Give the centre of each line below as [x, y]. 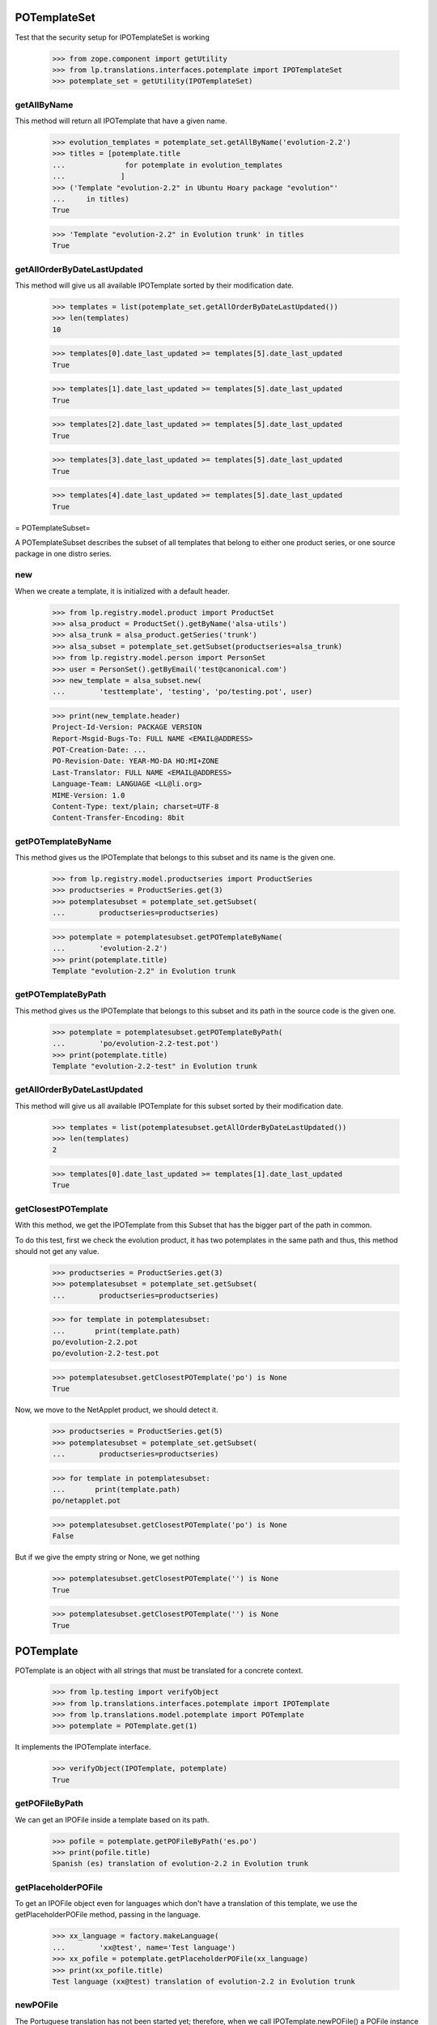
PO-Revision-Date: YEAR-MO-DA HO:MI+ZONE [136, 761]
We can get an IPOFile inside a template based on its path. [112, 1819]
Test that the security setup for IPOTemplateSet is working [112, 37]
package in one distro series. [64, 554]
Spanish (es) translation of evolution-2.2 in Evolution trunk [180, 1864]
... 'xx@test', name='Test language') [144, 1947]
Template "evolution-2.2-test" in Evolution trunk [155, 1066]
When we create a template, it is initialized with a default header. [123, 590]
